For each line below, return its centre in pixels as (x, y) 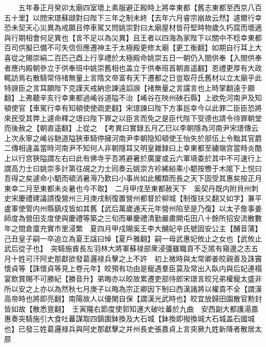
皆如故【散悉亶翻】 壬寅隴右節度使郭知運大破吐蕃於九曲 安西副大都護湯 (128, 308)
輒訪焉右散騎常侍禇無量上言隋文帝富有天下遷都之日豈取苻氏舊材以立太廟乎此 (133, 78)
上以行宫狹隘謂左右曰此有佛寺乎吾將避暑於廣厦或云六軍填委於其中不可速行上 (133, 158)
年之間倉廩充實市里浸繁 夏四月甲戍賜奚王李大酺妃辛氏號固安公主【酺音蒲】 (131, 228)
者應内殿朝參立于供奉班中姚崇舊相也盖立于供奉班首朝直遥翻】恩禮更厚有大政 (133, 67)
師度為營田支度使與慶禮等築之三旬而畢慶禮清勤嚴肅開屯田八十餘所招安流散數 (133, 218)
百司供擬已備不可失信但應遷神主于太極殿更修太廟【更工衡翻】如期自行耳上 (129, 47)
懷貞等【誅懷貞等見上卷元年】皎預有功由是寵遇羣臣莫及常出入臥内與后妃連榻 (133, 268)
